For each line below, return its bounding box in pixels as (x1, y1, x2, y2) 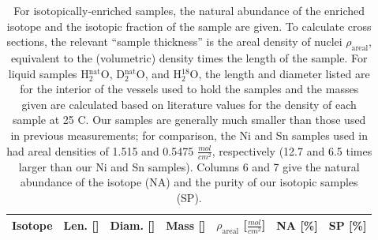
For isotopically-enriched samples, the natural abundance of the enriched (13, 2, 365, 18)
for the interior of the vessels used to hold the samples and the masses (20, 81, 359, 97)
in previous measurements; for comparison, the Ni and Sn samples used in (10, 126, 368, 143)
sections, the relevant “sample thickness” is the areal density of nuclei (6, 33, 342, 50)
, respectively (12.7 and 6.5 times (211, 142, 372, 159)
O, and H (136, 65, 182, 81)
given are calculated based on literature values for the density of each (21, 96, 357, 112)
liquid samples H (8, 65, 89, 81)
